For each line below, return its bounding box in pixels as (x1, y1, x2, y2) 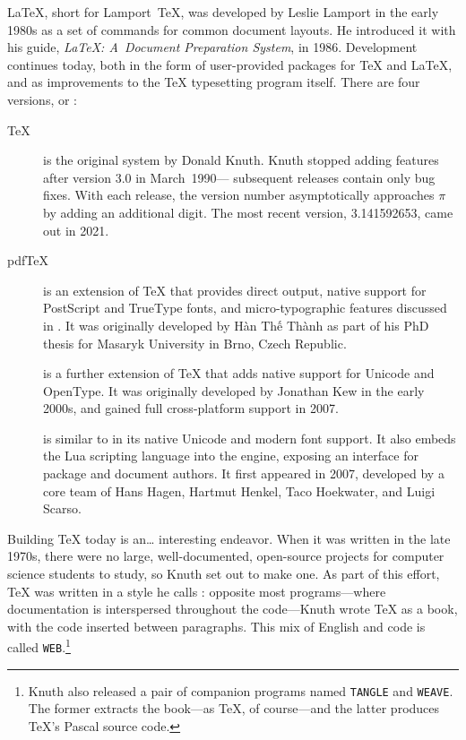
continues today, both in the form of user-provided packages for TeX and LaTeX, (7, 55, 453, 73)
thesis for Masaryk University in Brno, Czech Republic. (43, 333, 347, 352)
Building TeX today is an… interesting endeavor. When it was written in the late (7, 529, 451, 547)
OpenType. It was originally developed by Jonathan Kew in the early (43, 381, 425, 400)
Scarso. (43, 499, 82, 518)
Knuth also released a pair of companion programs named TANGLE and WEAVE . (28, 681, 453, 700)
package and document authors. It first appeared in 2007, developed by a (43, 464, 444, 483)
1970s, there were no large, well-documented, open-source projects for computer (7, 546, 444, 565)
